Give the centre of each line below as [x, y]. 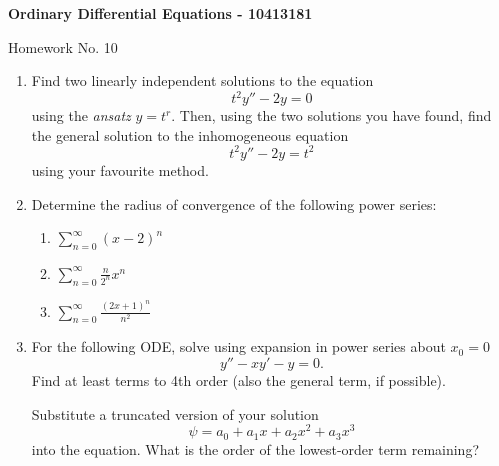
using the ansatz [81, 115]
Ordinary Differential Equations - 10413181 [160, 13]
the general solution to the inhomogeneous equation [190, 134]
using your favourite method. [120, 169]
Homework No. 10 [63, 46]
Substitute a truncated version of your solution [175, 413]
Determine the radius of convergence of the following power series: [234, 203]
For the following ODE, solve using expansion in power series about [238, 346]
